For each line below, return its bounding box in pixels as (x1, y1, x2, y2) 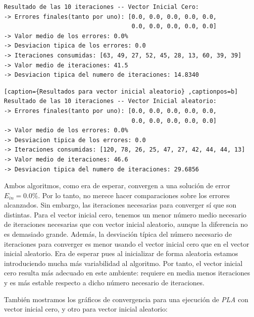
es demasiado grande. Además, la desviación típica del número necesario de (4, 229, 232, 239)
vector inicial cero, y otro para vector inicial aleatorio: (4, 304, 168, 314)
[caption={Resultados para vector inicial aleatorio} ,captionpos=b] (4, 88, 238, 95)
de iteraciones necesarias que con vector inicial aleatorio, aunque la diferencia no (4, 219, 248, 229)
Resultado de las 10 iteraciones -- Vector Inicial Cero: (4, 3, 199, 10)
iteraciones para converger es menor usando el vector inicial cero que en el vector (4, 238, 250, 249)
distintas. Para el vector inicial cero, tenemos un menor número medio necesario (4, 209, 247, 219)
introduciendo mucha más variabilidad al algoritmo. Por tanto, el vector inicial (4, 258, 243, 268)
